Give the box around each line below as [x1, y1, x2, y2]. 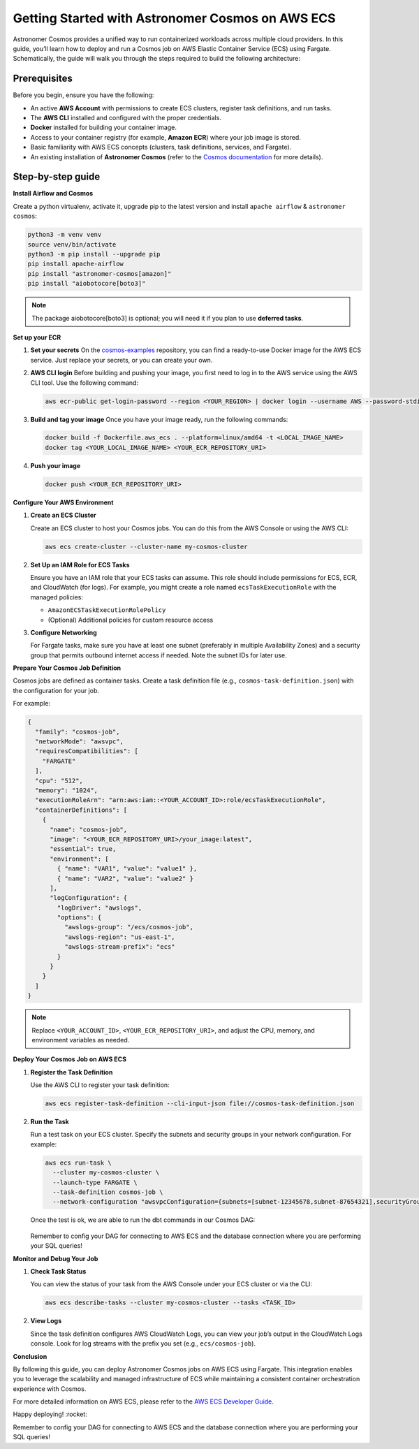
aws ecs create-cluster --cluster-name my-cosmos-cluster [45, 542, 248, 551]
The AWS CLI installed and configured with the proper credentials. [30, 114, 221, 122]
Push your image [30, 461, 81, 469]
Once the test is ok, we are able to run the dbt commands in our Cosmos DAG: [30, 1216, 256, 1224]
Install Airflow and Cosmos [13, 189, 94, 198]
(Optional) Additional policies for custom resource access [47, 616, 214, 624]
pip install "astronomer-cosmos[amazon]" [27, 270, 172, 277]
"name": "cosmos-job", [50, 825, 128, 833]
